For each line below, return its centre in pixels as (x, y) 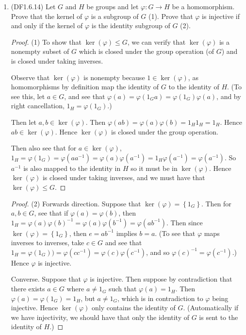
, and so (158, 252)
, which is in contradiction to (160, 298)
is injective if (221, 16)
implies (127, 233)
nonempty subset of (40, 51)
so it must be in (154, 168)
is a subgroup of (115, 16)
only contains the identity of (134, 308)
